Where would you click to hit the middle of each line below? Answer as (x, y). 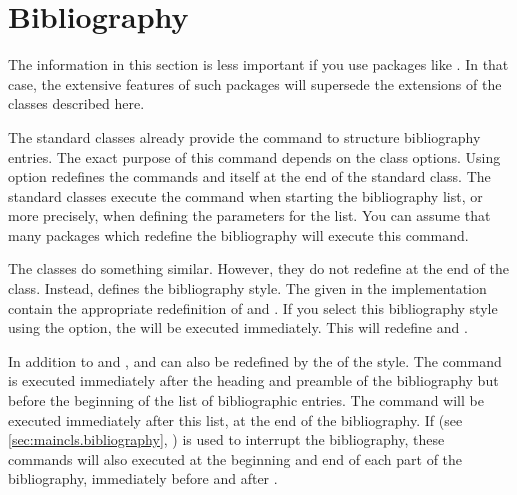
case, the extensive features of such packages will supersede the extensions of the (255, 83)
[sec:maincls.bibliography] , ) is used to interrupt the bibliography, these (226, 439)
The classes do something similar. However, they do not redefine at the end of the (258, 268)
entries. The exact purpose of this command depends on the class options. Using (254, 156)
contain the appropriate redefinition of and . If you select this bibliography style (253, 307)
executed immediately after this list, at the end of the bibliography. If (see (235, 419)
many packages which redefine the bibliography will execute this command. (238, 234)
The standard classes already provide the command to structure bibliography (244, 136)
